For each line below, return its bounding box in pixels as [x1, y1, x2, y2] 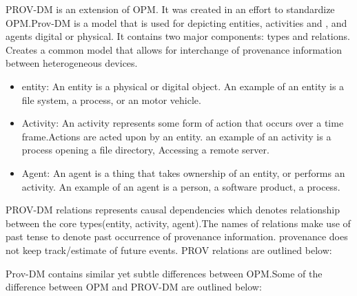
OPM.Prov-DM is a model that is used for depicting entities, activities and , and [6, 15, 347, 30]
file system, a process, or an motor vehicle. [21, 92, 201, 107]
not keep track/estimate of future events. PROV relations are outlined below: [6, 242, 332, 257]
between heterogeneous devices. [6, 56, 138, 70]
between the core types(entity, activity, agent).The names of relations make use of [6, 215, 351, 230]
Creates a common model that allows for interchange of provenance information [6, 42, 342, 56]
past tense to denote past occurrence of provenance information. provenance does [6, 229, 348, 244]
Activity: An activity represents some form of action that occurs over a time [21, 116, 344, 130]
